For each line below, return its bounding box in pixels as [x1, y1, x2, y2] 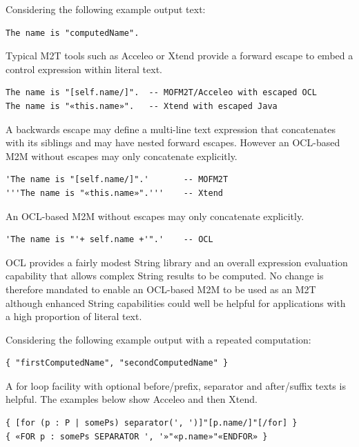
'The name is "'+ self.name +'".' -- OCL [6, 235, 213, 245]
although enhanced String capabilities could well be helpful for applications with [6, 295, 346, 310]
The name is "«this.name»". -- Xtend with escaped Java [6, 101, 278, 111]
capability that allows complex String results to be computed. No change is [6, 268, 324, 283]
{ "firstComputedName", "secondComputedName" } [6, 358, 229, 368]
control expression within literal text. [6, 61, 163, 76]
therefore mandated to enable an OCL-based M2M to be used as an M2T [6, 281, 316, 296]
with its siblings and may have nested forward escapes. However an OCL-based [6, 135, 340, 150]
